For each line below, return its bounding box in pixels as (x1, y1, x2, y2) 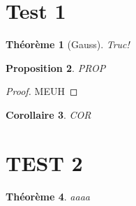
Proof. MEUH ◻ (6, 84, 78, 98)
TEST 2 (6, 148, 83, 177)
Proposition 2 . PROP (6, 60, 106, 75)
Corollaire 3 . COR (6, 107, 91, 122)
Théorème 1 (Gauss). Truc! (6, 37, 130, 52)
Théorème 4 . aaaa (6, 189, 90, 203)
